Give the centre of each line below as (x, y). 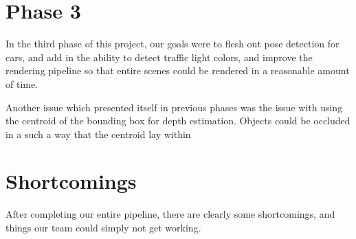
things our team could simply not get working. (103, 227)
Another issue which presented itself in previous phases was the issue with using (174, 107)
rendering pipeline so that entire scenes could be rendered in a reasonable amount (178, 70)
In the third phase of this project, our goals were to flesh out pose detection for (173, 44)
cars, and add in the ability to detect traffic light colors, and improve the (159, 57)
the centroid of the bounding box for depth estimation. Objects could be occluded (178, 121)
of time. (22, 83)
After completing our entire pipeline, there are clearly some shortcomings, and (170, 214)
